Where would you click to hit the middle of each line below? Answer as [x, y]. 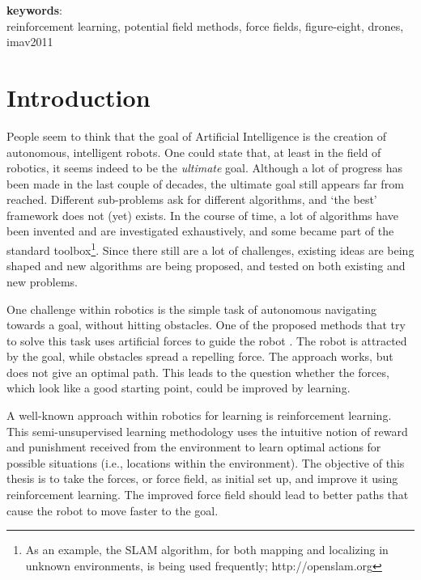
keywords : [35, 10]
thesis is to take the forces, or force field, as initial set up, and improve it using [202, 478]
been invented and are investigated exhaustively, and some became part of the [200, 231]
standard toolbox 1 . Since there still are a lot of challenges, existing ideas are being [210, 249]
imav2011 [30, 42]
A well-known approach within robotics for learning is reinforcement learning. [199, 415]
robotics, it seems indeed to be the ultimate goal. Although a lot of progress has [204, 168]
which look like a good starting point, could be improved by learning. [179, 388]
